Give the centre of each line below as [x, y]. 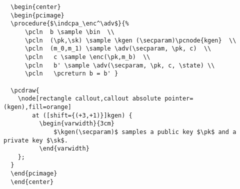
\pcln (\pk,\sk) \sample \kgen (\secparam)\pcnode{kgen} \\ [130, 40]
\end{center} [32, 182]
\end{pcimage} [34, 174]
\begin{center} [36, 7]
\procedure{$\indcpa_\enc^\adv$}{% [70, 24]
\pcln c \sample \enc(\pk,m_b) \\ [87, 57]
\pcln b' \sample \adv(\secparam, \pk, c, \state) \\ [120, 65]
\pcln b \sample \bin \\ [69, 32]
